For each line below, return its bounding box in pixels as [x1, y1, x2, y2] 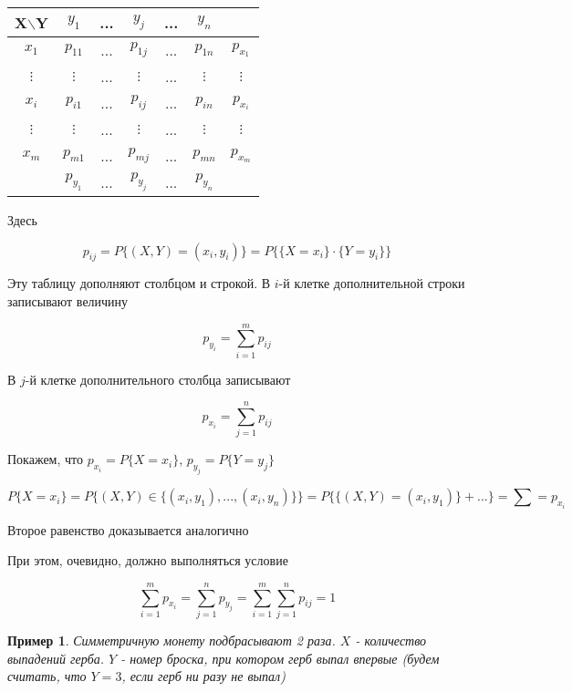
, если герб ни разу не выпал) [121, 666, 286, 686]
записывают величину [7, 291, 129, 310]
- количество [355, 630, 427, 649]
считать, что [7, 666, 87, 686]
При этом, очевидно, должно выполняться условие [7, 551, 288, 570]
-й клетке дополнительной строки [278, 274, 465, 293]
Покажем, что [7, 449, 84, 469]
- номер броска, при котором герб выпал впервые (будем [120, 648, 440, 667]
